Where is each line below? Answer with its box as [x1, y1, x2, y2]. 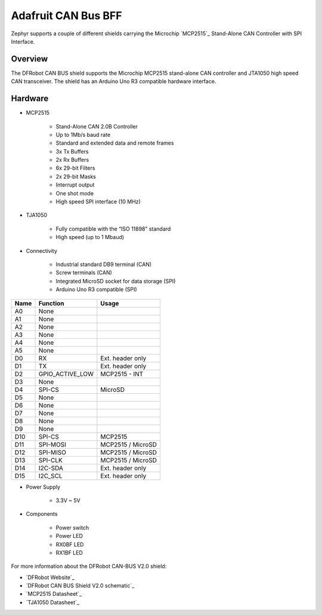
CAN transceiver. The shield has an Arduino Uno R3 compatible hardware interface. [11, 78, 216, 85]
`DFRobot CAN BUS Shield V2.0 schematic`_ [26, 582, 135, 589]
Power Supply [26, 483, 61, 490]
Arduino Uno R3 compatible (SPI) [55, 286, 137, 293]
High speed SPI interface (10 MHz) [55, 198, 141, 206]
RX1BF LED [55, 549, 83, 556]
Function [38, 299, 64, 307]
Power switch [55, 524, 89, 531]
